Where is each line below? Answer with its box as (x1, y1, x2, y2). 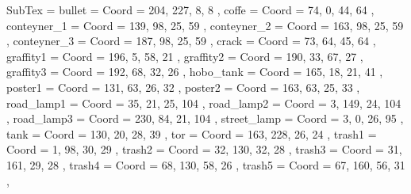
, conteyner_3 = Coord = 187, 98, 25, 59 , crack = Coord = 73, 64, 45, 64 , (6, 32, 376, 49)
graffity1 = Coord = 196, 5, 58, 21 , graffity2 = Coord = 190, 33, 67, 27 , (6, 48, 363, 64)
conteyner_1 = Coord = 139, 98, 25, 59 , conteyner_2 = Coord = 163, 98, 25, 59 (6, 17, 404, 33)
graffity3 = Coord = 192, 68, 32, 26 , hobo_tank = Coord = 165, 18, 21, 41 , (6, 63, 383, 80)
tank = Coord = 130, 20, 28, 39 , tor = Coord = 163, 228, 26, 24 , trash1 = (6, 125, 377, 142)
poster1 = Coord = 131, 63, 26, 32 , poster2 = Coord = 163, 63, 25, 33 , (6, 78, 360, 95)
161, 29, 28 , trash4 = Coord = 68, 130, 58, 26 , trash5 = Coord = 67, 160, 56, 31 (6, 156, 405, 173)
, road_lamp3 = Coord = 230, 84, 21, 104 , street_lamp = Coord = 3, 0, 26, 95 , (6, 110, 404, 127)
